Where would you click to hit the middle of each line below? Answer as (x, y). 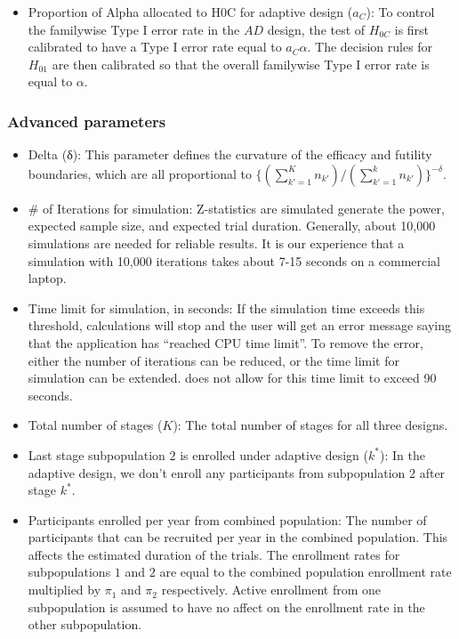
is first (412, 29)
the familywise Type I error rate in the (134, 29)
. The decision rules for (370, 47)
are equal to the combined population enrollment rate (306, 572)
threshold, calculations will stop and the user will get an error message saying (239, 325)
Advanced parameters (87, 121)
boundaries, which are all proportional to (140, 173)
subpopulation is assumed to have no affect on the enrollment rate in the (226, 607)
